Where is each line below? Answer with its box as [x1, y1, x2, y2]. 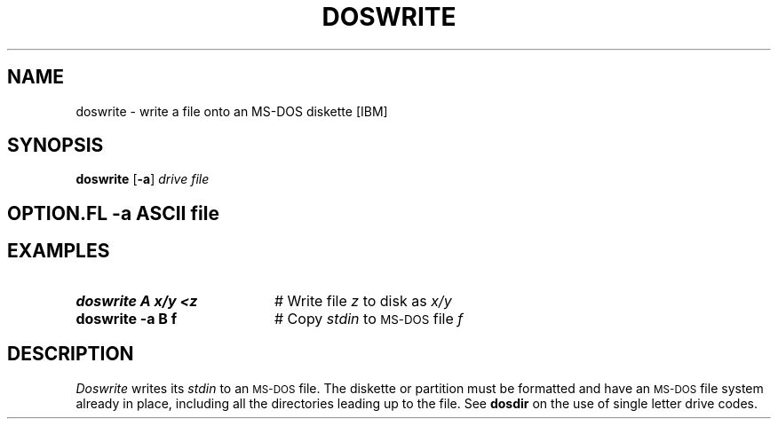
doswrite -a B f [75, 309, 178, 327]
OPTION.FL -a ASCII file [7, 201, 219, 225]
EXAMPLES [7, 240, 110, 263]
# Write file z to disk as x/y [274, 291, 452, 310]
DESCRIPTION [7, 343, 134, 366]
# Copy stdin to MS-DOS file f [274, 309, 464, 327]
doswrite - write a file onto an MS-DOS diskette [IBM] [75, 103, 388, 119]
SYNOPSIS [7, 134, 104, 157]
